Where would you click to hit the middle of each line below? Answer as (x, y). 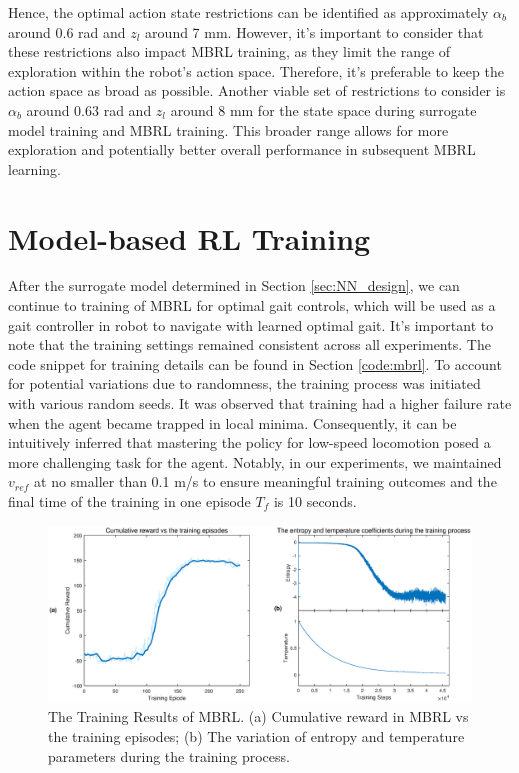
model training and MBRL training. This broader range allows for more (228, 129)
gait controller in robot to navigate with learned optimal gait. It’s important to (251, 324)
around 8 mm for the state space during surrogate (323, 109)
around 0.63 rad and (89, 109)
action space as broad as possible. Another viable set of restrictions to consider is (257, 90)
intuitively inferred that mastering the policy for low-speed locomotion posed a (249, 442)
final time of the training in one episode (129, 501)
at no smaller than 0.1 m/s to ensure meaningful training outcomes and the (265, 481)
